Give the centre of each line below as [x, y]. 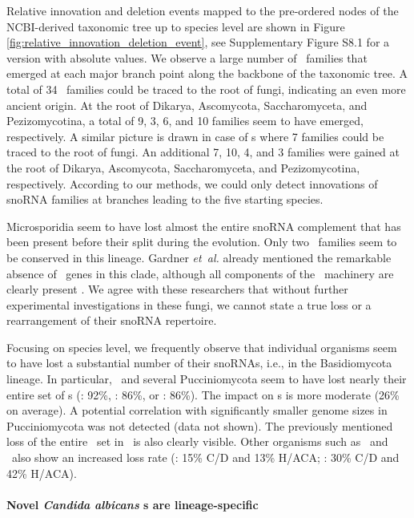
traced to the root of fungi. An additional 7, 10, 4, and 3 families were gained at [203, 152]
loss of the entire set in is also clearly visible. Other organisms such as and [197, 441]
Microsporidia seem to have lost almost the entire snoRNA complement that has [204, 226]
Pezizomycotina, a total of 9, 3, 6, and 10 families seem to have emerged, [185, 121]
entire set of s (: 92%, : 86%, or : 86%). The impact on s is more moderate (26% [203, 394]
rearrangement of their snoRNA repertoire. [112, 320]
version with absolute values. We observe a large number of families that [187, 57]
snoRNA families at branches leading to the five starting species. [165, 199]
